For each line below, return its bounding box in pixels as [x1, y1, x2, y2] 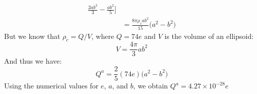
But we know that [4, 30, 60, 41]
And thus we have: [4, 56, 62, 66]
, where [91, 30, 114, 41]
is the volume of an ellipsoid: [164, 30, 254, 41]
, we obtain [133, 80, 168, 91]
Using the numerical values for [4, 80, 99, 91]
